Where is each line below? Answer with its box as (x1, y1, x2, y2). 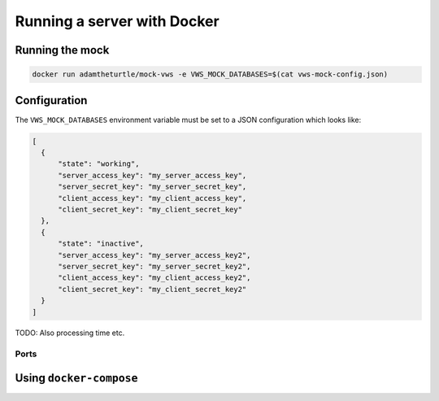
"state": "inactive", (58, 239, 144, 248)
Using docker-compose (15, 371, 138, 385)
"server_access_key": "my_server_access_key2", (58, 251, 251, 259)
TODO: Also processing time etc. (15, 328, 125, 338)
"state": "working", (58, 159, 140, 168)
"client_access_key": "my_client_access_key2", (58, 273, 251, 282)
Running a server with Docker (15, 12, 219, 30)
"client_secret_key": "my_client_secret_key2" (58, 285, 247, 294)
